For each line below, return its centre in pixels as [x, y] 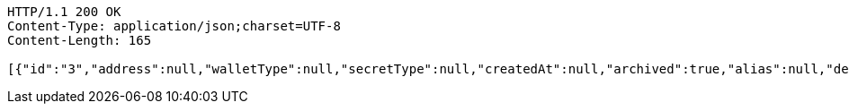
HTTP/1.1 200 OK [64, 12]
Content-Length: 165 [80, 40]
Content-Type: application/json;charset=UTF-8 [174, 26]
